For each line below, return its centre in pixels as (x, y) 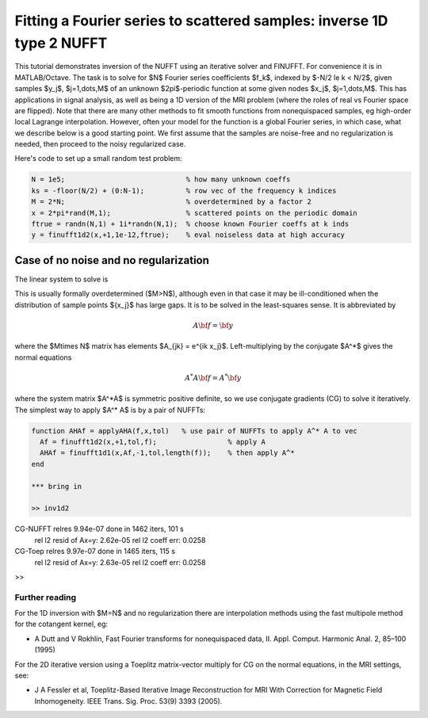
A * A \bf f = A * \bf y (213, 377)
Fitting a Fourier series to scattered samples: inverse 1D (201, 21)
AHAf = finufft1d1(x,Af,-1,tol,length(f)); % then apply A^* (167, 453)
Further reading (46, 597)
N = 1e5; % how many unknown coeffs (161, 179)
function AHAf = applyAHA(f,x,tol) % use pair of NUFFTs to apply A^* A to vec (195, 431)
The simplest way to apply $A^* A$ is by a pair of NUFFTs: (110, 410)
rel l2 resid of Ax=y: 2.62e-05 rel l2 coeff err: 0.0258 (120, 540)
